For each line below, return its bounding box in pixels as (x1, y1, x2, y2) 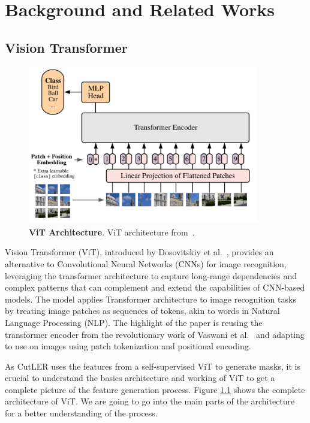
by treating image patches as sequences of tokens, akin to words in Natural (5, 304, 280, 317)
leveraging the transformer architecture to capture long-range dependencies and (5, 269, 297, 282)
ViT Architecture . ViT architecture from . (29, 225, 195, 238)
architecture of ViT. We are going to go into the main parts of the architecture (5, 395, 295, 407)
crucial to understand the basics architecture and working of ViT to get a (5, 371, 275, 384)
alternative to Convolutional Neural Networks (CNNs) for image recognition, (5, 257, 287, 270)
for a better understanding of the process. (5, 407, 158, 419)
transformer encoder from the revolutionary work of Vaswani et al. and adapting (5, 328, 305, 340)
